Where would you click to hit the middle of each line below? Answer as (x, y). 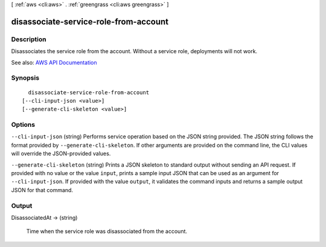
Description (29, 39)
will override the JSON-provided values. (61, 153)
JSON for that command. (42, 190)
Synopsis (25, 78)
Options (23, 125)
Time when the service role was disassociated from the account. (107, 231)
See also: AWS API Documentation (54, 62)
